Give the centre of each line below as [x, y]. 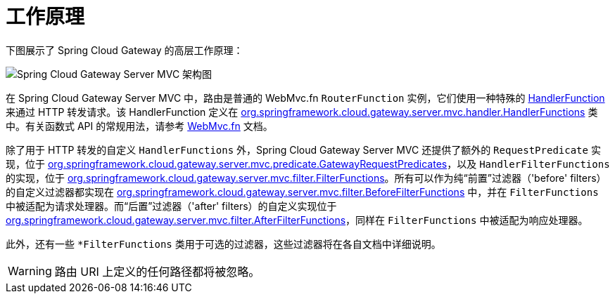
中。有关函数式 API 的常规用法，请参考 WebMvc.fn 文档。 [139, 126]
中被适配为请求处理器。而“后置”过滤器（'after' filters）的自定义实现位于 [171, 206]
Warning [30, 271]
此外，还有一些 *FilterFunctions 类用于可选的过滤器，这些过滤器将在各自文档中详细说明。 [223, 244]
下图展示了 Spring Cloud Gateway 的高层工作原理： [125, 50]
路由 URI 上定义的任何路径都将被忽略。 [157, 271]
